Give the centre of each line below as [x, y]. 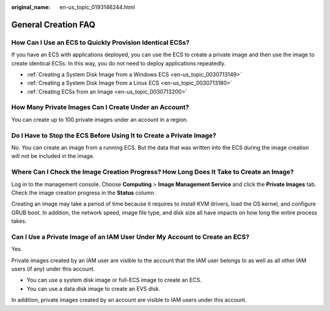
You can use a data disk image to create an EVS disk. [94, 288]
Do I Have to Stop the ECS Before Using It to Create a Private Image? [114, 135]
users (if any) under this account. [53, 269]
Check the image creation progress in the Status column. [83, 192]
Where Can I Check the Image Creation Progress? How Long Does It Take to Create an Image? [153, 172]
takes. [19, 221]
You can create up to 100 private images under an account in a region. [100, 119]
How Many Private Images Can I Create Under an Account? [100, 107]
